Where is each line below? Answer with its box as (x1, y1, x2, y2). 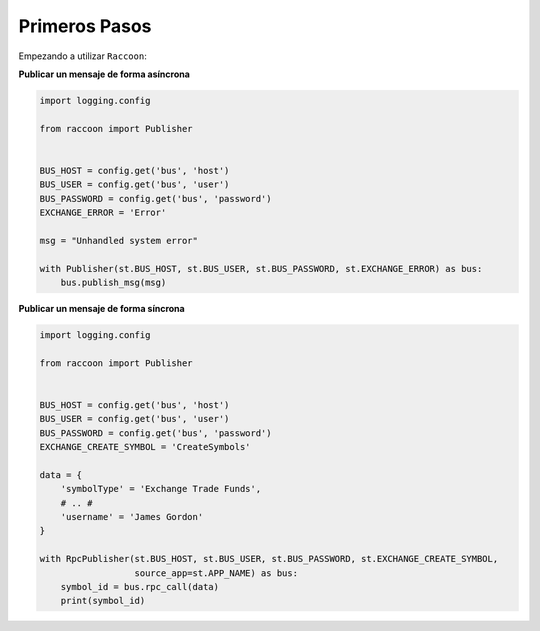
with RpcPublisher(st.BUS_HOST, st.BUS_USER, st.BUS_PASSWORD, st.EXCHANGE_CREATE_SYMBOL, (39, 553, 499, 565)
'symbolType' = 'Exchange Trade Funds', (60, 483, 262, 495)
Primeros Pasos (18, 15, 152, 37)
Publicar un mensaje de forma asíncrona (18, 68, 190, 80)
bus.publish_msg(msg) (60, 277, 167, 288)
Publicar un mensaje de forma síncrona (18, 302, 185, 314)
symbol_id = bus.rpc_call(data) (60, 581, 220, 592)
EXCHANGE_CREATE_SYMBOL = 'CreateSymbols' (39, 441, 251, 453)
